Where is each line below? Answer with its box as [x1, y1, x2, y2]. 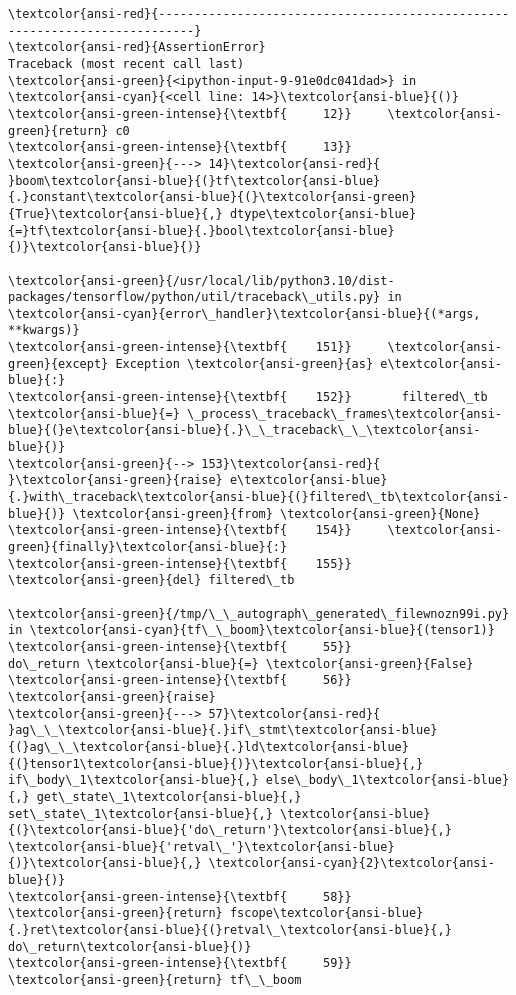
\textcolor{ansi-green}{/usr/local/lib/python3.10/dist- [8, 273, 395, 288]
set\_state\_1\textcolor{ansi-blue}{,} [8, 806, 273, 821]
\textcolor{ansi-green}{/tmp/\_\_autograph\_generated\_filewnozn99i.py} [8, 606, 510, 621]
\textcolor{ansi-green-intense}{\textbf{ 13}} [8, 140, 352, 155]
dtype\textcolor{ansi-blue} [229, 206, 417, 221]
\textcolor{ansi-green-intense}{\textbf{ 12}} [8, 106, 352, 121]
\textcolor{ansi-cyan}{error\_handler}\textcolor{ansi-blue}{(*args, [8, 306, 481, 321]
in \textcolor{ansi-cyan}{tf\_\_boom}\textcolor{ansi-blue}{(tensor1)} [8, 623, 495, 638]
